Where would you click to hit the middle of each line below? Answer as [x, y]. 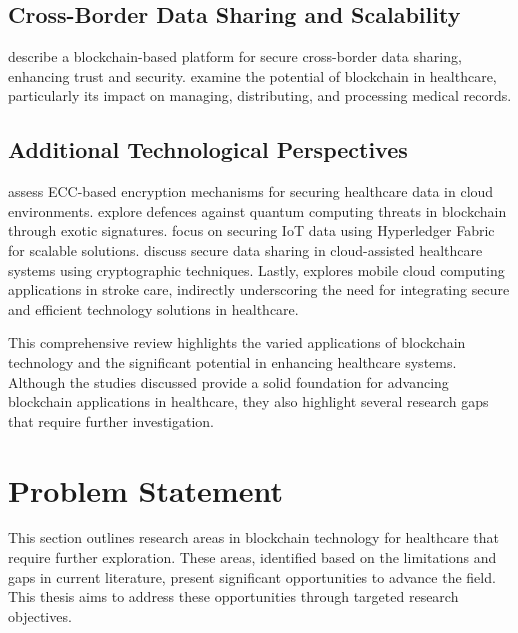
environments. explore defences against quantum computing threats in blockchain [257, 210]
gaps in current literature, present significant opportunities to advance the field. [252, 576]
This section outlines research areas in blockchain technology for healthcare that [253, 537]
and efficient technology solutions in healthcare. [153, 308]
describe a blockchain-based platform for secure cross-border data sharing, [235, 56]
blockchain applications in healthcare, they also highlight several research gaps [248, 401]
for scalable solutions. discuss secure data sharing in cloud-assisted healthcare [245, 249]
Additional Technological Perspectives [208, 149]
